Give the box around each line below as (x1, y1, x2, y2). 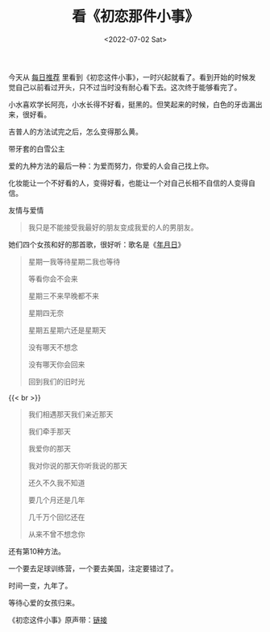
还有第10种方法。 (8, 546, 66, 556)
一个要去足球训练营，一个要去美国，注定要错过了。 (8, 563, 178, 573)
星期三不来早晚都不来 (27, 291, 99, 301)
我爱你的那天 (27, 443, 71, 453)
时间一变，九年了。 (8, 580, 73, 590)
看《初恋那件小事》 (71, 7, 199, 26)
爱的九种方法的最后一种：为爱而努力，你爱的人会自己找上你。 (8, 160, 214, 170)
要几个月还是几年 (27, 495, 85, 505)
